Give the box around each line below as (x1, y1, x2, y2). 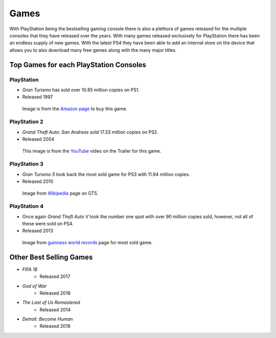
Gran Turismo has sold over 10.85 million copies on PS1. (22, 87, 140, 93)
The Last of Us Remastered (22, 300, 80, 306)
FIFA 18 (22, 266, 38, 272)
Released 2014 (39, 306, 71, 312)
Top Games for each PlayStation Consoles (9, 60, 147, 69)
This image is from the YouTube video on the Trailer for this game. (22, 147, 162, 154)
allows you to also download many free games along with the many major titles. (9, 47, 177, 53)
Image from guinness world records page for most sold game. (22, 239, 153, 245)
